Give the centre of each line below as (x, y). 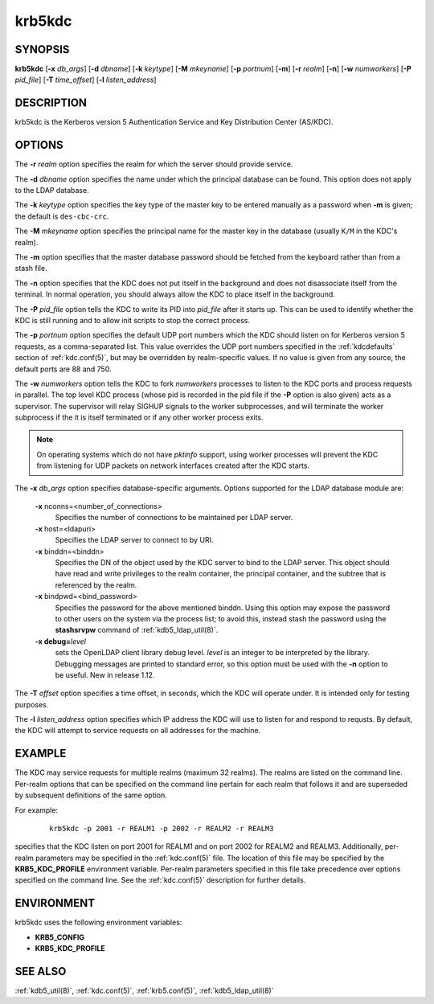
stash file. (31, 268)
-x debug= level (60, 641)
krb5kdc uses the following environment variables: (98, 922)
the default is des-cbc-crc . (62, 216)
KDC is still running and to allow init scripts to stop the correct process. (133, 320)
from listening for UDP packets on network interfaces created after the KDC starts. (173, 465)
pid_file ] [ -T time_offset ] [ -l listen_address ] (86, 80)
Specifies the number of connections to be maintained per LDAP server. (174, 518)
